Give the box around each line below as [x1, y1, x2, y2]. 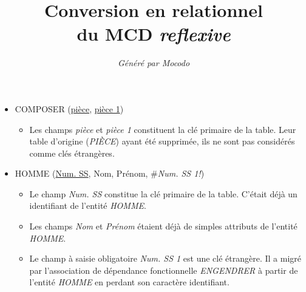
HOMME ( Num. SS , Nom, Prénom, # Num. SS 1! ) [15, 167, 205, 180]
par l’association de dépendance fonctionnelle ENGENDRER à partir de [29, 263, 298, 276]
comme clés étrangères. [29, 146, 115, 159]
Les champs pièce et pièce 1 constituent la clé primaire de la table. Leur [29, 123, 296, 135]
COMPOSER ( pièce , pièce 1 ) [15, 102, 124, 115]
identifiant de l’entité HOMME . [29, 199, 146, 212]
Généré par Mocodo [117, 56, 190, 69]
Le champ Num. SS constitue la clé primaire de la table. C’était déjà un [29, 187, 297, 200]
